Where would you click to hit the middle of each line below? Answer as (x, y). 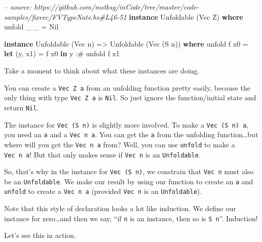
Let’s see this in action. (40, 235)
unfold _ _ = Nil (31, 27)
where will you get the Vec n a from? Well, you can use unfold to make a (120, 144)
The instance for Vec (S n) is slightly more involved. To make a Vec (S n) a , (126, 124)
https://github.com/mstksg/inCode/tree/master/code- (117, 7)
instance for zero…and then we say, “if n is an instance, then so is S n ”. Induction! (131, 218)
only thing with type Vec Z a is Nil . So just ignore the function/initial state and (130, 97)
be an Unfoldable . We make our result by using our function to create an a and (129, 181)
